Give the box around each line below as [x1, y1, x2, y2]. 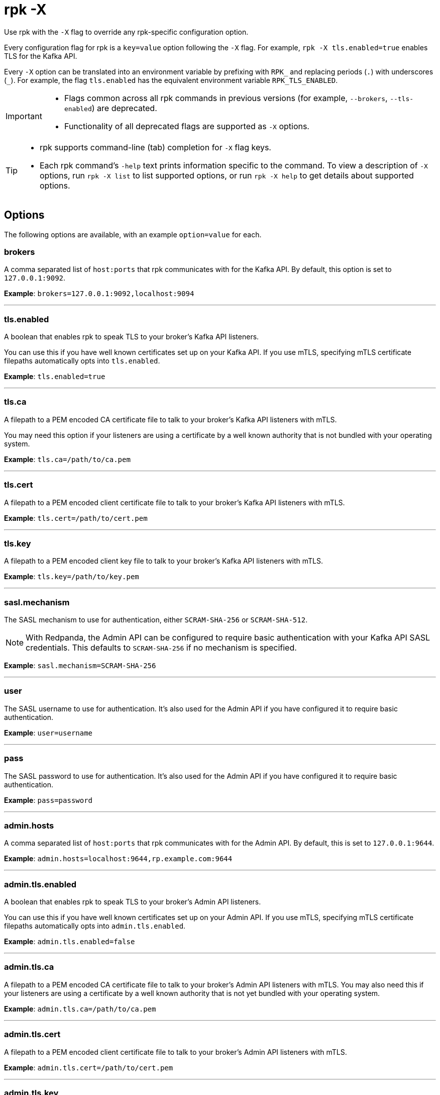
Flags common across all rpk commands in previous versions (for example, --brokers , [64, 93, 388, 103]
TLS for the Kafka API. [4, 51, 77, 60]
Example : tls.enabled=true [4, 372, 105, 381]
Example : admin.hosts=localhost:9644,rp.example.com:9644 [4, 854, 233, 863]
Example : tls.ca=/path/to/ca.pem [4, 454, 131, 464]
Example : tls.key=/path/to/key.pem [4, 572, 139, 581]
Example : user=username [4, 728, 93, 737]
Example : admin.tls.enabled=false [4, 937, 135, 946]
